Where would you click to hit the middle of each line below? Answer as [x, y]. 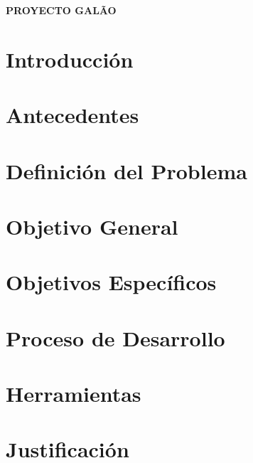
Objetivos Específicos [111, 282]
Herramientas [74, 394]
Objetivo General [92, 226]
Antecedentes [72, 115]
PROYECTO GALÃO [61, 10]
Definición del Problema [126, 170]
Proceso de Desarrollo [115, 337]
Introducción [70, 59]
